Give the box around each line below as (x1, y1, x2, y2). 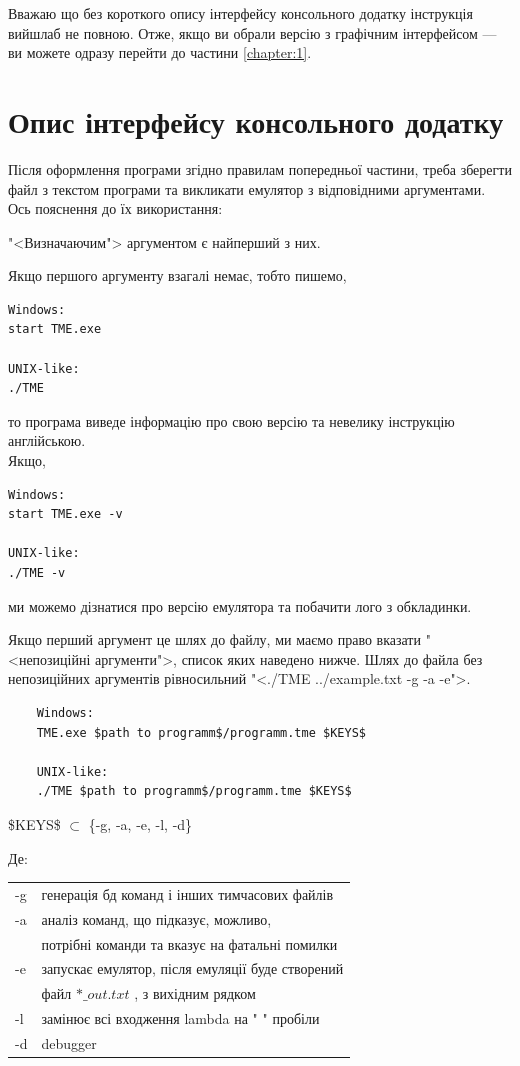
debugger (41, 1032, 97, 1053)
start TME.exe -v (8, 507, 123, 522)
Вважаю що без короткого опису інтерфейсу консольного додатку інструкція (8, 3, 473, 23)
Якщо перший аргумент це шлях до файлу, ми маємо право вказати (8, 629, 421, 650)
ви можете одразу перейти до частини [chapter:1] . (8, 42, 312, 63)
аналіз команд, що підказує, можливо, (41, 908, 272, 929)
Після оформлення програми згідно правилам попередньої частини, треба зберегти (8, 158, 512, 179)
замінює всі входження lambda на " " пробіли (41, 1008, 320, 1029)
